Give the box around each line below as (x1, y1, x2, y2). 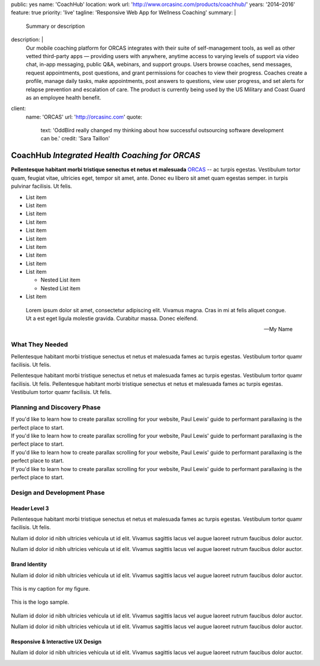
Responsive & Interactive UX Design (11, 638, 102, 645)
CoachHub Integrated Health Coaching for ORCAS (11, 151, 201, 161)
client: (11, 105, 26, 112)
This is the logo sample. (11, 598, 69, 606)
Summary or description (25, 23, 85, 30)
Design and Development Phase (11, 488, 105, 497)
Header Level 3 (11, 504, 49, 512)
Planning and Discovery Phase (11, 403, 101, 411)
